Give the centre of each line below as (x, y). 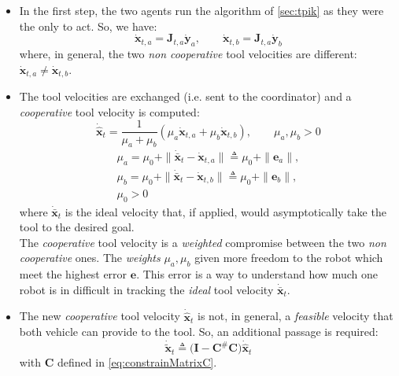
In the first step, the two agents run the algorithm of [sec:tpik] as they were (201, 10)
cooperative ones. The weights (90, 258)
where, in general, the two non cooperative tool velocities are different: (188, 54)
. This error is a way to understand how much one (257, 274)
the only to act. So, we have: (88, 26)
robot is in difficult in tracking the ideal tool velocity (146, 289)
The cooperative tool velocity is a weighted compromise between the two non (203, 242)
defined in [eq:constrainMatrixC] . (137, 362)
